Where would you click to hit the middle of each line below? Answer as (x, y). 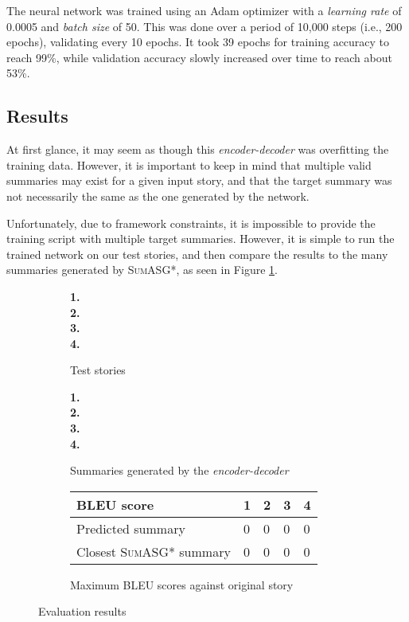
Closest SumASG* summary (154, 551)
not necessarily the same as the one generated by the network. (158, 196)
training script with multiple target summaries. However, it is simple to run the (201, 239)
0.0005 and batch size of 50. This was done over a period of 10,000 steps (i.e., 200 (204, 26)
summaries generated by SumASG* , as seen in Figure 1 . (142, 270)
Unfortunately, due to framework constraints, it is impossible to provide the (191, 223)
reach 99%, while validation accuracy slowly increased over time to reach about (199, 57)
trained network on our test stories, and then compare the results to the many (197, 254)
